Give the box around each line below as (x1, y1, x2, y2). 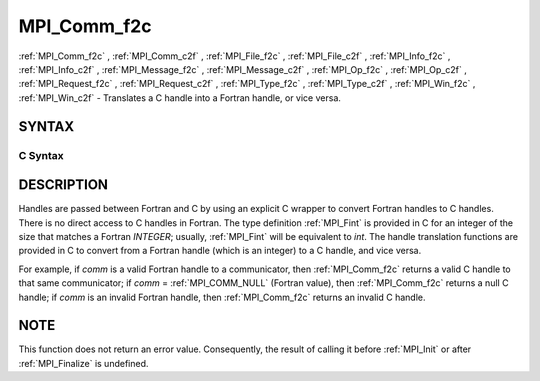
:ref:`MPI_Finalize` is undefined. (18, 357, 149, 369)
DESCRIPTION (18, 176, 109, 194)
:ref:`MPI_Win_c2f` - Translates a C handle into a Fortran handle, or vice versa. (18, 91, 342, 104)
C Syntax (18, 148, 64, 162)
